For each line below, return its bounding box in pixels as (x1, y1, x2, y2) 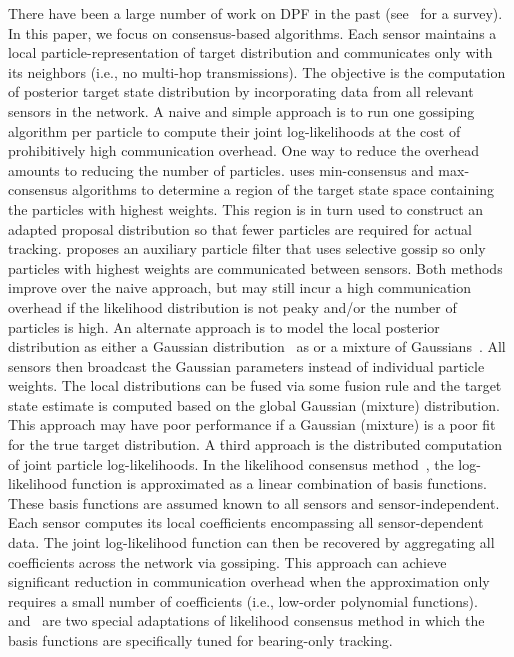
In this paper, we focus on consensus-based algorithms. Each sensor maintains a (8, 22, 497, 43)
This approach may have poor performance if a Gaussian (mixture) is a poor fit (8, 414, 496, 435)
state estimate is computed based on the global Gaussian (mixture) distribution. (8, 394, 500, 415)
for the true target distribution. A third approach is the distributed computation (8, 434, 503, 455)
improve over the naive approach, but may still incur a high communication (8, 277, 472, 298)
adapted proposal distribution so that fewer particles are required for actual (8, 218, 472, 239)
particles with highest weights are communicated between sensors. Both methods (8, 257, 503, 278)
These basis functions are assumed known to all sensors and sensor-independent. (8, 492, 500, 513)
